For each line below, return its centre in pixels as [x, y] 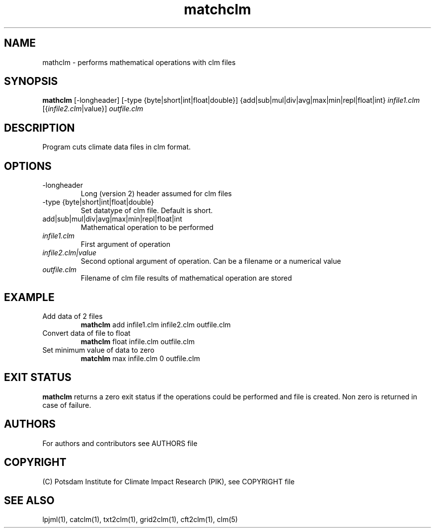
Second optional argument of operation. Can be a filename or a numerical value [211, 261]
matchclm [217, 9]
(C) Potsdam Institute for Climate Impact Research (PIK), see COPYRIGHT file [169, 481]
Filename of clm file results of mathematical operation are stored [186, 278]
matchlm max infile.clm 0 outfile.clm [140, 358]
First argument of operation [126, 244]
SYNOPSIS [31, 81]
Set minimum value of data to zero [98, 350]
